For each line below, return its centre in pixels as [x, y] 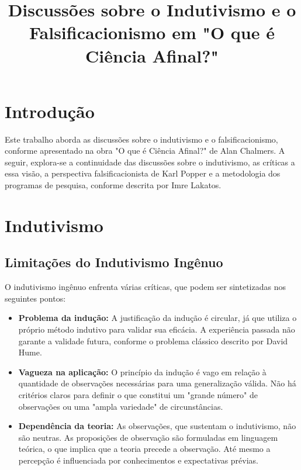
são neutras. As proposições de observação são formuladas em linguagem [148, 437]
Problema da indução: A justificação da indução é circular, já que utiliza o [158, 318]
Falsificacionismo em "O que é [152, 32]
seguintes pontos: [35, 298]
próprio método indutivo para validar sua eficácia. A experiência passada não [157, 329]
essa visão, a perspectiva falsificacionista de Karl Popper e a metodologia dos [143, 173]
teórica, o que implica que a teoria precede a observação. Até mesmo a [144, 449]
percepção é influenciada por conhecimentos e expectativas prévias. [139, 460]
